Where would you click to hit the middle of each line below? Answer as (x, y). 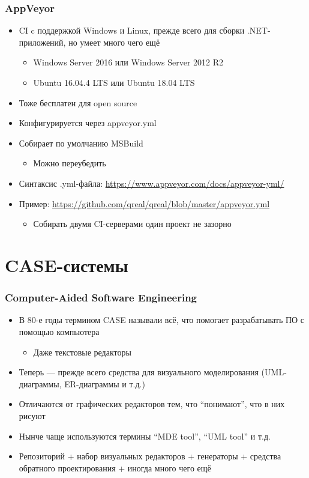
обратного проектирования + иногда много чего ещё (115, 467)
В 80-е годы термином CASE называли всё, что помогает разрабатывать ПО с (162, 320)
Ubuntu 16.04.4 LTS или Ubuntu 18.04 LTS (114, 82)
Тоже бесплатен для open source (78, 102)
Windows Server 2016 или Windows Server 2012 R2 (128, 62)
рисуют (32, 415)
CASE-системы (67, 265)
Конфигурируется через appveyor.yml (88, 123)
